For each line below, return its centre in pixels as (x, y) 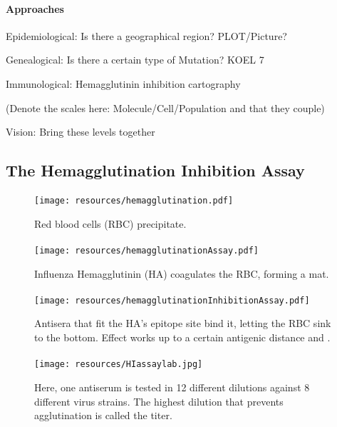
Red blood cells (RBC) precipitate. (110, 223)
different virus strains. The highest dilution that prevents (159, 401)
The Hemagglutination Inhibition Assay (155, 170)
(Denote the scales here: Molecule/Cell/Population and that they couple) (165, 107)
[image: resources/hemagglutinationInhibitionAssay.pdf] (172, 300)
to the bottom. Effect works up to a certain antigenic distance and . (182, 337)
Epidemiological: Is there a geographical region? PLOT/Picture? (146, 35)
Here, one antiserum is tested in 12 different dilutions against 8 (172, 387)
